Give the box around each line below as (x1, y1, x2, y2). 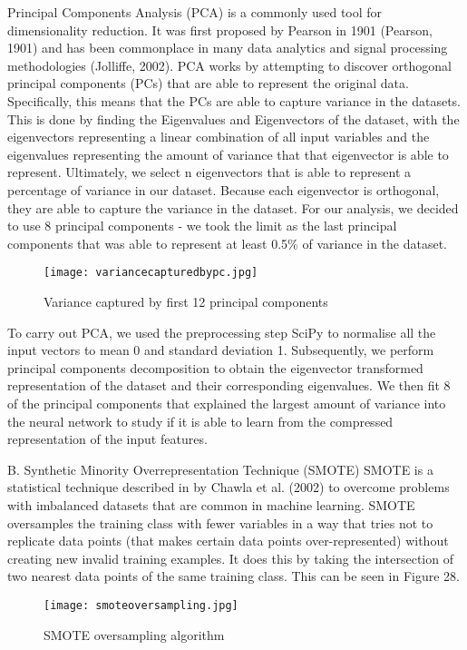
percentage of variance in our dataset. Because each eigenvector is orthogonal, (7, 180, 440, 199)
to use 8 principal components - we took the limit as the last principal (7, 216, 397, 235)
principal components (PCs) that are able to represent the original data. (7, 74, 409, 93)
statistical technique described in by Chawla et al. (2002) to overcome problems (7, 478, 450, 497)
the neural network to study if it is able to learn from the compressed (7, 411, 394, 430)
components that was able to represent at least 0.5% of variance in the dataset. (7, 233, 448, 252)
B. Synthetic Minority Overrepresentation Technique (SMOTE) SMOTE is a (7, 459, 433, 478)
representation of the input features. (7, 429, 208, 448)
